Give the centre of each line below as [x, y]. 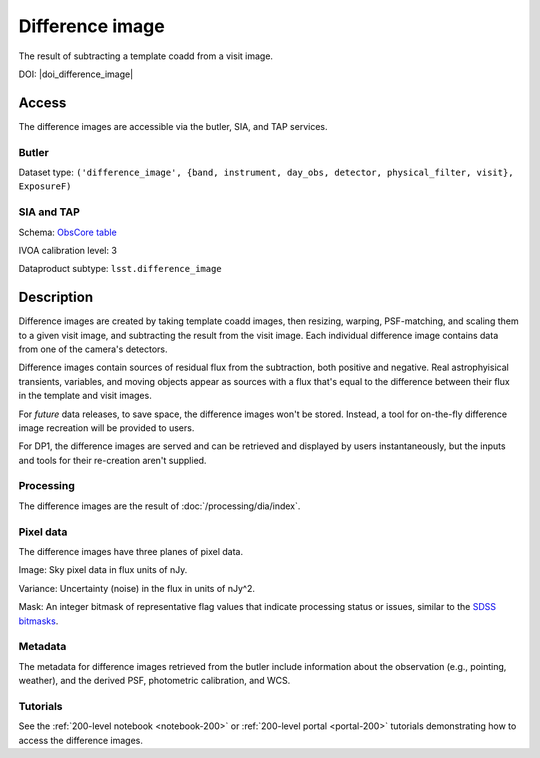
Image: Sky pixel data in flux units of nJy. [103, 570]
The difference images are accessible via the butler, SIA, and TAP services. [173, 126]
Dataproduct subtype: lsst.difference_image [120, 269]
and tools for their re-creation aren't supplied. [112, 460]
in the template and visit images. [85, 396]
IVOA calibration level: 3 [67, 250]
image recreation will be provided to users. [106, 427]
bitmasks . [38, 621]
